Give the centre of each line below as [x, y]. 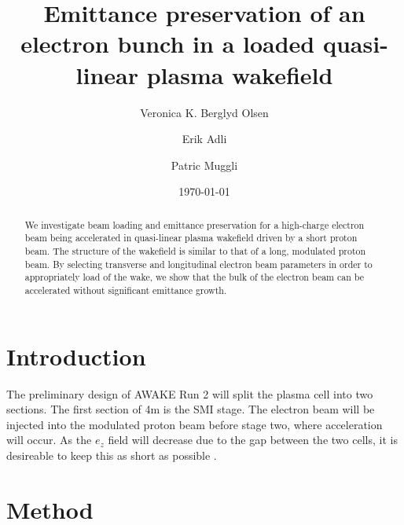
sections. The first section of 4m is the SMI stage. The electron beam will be [191, 409]
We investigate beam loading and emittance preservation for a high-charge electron [195, 224]
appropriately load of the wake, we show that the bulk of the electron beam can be [194, 277]
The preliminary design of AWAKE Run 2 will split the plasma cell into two [190, 393]
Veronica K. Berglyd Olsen [204, 112]
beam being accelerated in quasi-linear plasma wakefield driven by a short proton [191, 238]
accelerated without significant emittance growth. [126, 290]
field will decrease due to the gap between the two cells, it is [253, 440]
